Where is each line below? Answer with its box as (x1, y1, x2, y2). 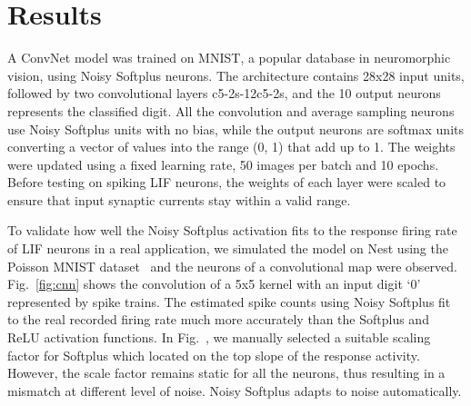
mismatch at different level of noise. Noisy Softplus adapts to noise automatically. (7, 381, 462, 400)
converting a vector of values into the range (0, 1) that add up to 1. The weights (7, 137, 456, 156)
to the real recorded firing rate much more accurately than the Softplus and (7, 310, 429, 329)
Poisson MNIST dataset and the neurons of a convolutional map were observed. (7, 256, 457, 275)
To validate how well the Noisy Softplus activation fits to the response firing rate (7, 221, 457, 240)
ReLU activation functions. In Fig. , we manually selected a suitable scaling (7, 328, 431, 347)
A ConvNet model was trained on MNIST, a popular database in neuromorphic (7, 48, 451, 67)
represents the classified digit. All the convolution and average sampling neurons (7, 101, 455, 120)
